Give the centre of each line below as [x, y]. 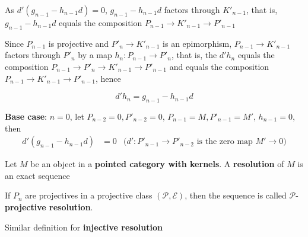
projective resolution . [49, 206]
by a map [95, 55]
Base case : [26, 116]
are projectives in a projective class [89, 195]
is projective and [79, 43]
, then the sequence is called [236, 195]
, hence [108, 78]
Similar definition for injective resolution [84, 227]
